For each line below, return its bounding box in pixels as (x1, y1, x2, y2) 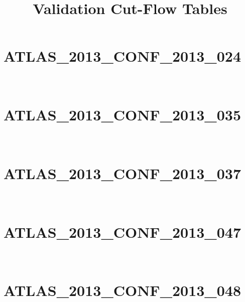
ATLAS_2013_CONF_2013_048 (4, 280, 241, 300)
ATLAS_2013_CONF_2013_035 (4, 104, 241, 125)
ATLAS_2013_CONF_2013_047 (4, 221, 241, 242)
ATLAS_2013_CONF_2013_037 (4, 163, 241, 183)
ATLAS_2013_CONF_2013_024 (4, 46, 241, 66)
